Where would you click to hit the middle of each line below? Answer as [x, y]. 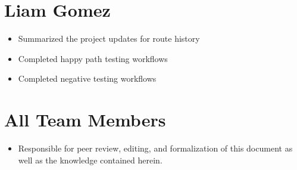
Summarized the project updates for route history [109, 38]
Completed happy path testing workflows [93, 58]
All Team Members [85, 120]
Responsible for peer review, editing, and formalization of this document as [155, 148]
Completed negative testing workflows [87, 78]
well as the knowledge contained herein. [90, 160]
